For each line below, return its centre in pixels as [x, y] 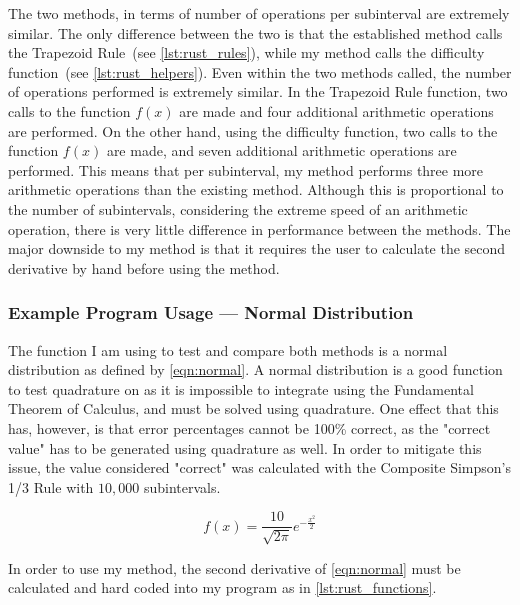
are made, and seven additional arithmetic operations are [281, 150]
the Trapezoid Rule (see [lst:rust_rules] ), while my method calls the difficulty [246, 52]
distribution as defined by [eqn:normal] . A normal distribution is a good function [255, 369]
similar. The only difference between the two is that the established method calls [255, 32]
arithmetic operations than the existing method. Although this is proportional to [256, 189]
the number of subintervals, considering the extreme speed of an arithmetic [238, 208]
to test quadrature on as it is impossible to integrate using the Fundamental [241, 388]
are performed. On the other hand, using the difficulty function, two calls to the [253, 130]
